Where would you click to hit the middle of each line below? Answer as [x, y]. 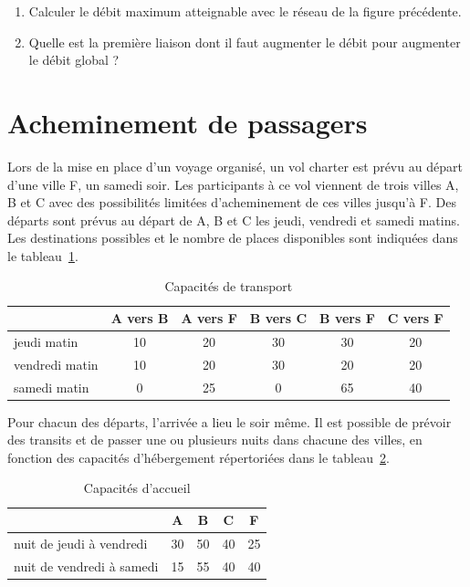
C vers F [415, 318]
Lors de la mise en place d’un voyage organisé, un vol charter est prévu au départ [235, 166]
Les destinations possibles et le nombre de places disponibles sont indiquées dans [233, 238]
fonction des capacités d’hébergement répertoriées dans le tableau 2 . [198, 457]
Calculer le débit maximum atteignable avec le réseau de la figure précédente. [245, 11]
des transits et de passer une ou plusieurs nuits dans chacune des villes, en [215, 440]
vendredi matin [56, 364]
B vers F [347, 318]
